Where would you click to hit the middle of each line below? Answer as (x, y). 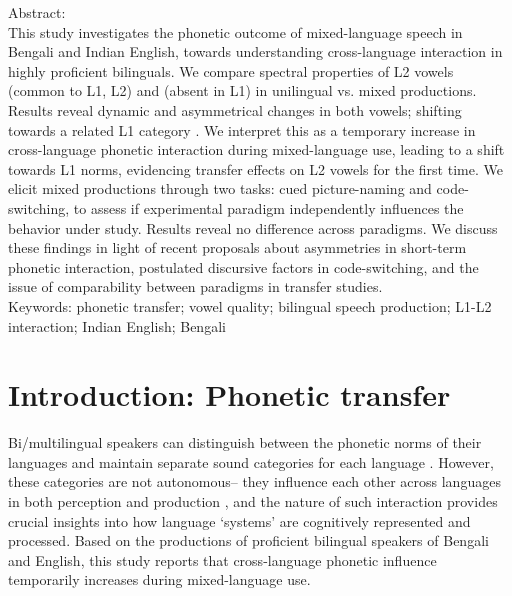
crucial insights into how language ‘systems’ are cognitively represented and (239, 520)
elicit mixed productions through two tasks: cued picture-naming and (220, 188)
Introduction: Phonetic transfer (229, 394)
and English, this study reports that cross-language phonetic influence (222, 559)
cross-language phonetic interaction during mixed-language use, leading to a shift (256, 149)
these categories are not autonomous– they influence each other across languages (254, 481)
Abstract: (37, 12)
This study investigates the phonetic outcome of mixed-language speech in (235, 31)
